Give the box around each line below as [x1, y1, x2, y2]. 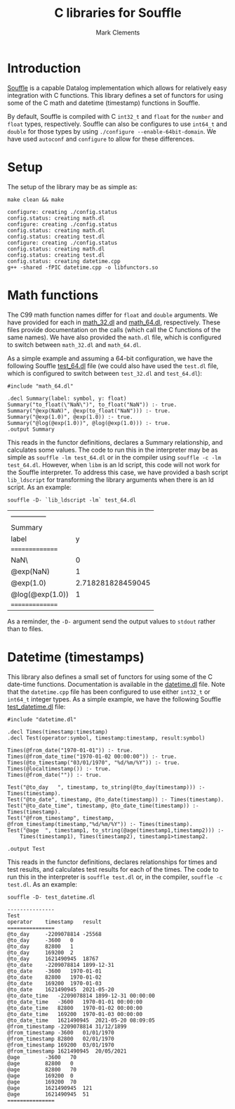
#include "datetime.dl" [7, 716, 77, 723]
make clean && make [7, 196, 65, 203]
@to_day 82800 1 [7, 943, 74, 950]
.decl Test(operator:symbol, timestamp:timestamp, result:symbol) [7, 734, 206, 742]
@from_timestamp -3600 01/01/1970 [7, 1029, 114, 1036]
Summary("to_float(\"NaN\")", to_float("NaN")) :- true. [7, 401, 177, 408]
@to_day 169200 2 [7, 949, 74, 956]
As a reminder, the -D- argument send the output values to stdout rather [7, 617, 216, 626]
